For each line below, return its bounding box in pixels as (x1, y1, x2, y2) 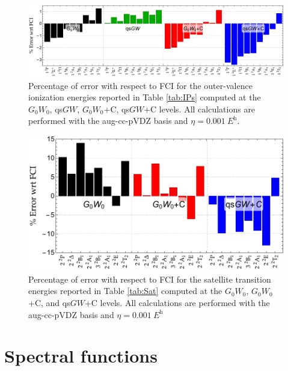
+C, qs (103, 102, 129, 115)
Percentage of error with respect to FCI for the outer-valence (28, 79, 253, 91)
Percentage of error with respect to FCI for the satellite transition (28, 272, 271, 285)
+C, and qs (28, 296, 70, 309)
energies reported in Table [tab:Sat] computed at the (28, 284, 222, 297)
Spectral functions (4, 343, 158, 368)
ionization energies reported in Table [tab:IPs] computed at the (28, 91, 261, 103)
